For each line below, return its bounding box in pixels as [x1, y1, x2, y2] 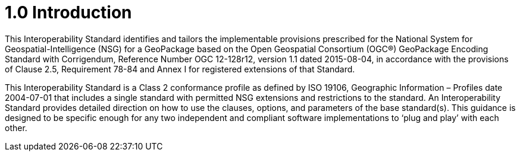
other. [5, 122, 27, 133]
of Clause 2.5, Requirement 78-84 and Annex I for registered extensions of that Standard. [5, 63, 355, 74]
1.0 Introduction [5, 2, 132, 23]
